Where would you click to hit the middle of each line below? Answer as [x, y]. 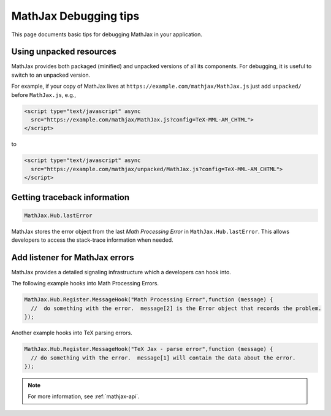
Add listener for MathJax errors [73, 257]
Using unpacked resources [64, 52]
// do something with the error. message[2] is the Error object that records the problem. [176, 308]
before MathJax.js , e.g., [44, 94]
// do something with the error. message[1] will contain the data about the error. [163, 358]
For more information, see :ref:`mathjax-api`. [84, 396]
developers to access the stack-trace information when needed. [93, 240]
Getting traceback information [70, 197]
